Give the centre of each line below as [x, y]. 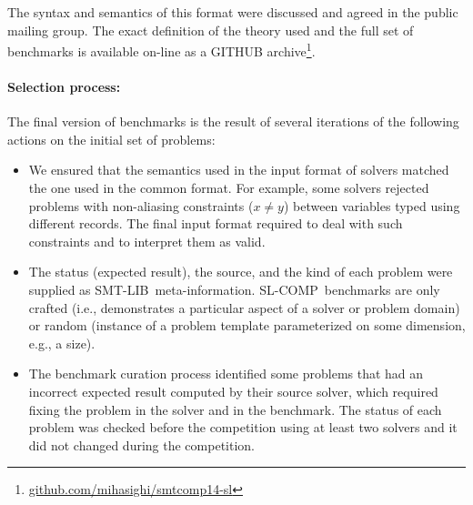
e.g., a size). [62, 343]
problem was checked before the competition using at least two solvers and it [243, 427]
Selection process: [64, 87]
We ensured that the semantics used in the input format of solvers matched [239, 170]
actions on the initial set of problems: [111, 139]
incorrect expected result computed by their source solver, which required [233, 391]
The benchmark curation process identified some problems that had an [226, 374]
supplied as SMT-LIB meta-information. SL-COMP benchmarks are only [234, 289]
